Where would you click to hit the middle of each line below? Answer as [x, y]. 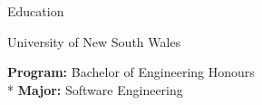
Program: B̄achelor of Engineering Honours [131, 72]
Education [36, 11]
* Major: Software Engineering [95, 89]
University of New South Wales [94, 41]
